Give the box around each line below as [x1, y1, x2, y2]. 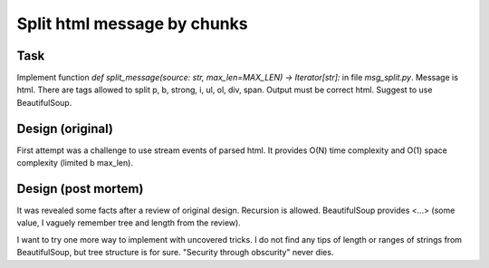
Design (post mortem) [16, 181, 144, 196]
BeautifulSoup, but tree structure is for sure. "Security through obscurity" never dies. [16, 247, 334, 258]
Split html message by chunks [16, 14, 248, 33]
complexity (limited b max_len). [16, 158, 133, 168]
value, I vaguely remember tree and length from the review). [16, 217, 242, 228]
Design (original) [16, 120, 113, 136]
